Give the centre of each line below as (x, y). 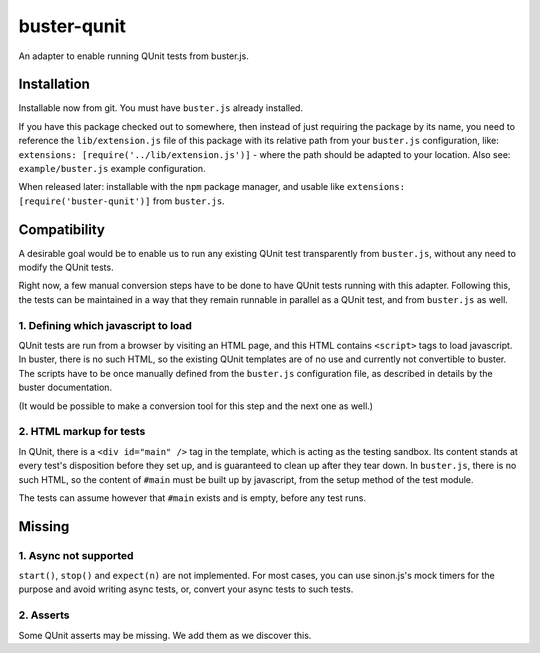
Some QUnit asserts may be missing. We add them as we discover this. (165, 635)
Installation (54, 84)
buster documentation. (65, 387)
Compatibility (61, 229)
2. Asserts (44, 615)
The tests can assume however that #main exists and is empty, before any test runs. (192, 497)
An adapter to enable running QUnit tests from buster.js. (133, 56)
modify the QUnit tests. (66, 267)
